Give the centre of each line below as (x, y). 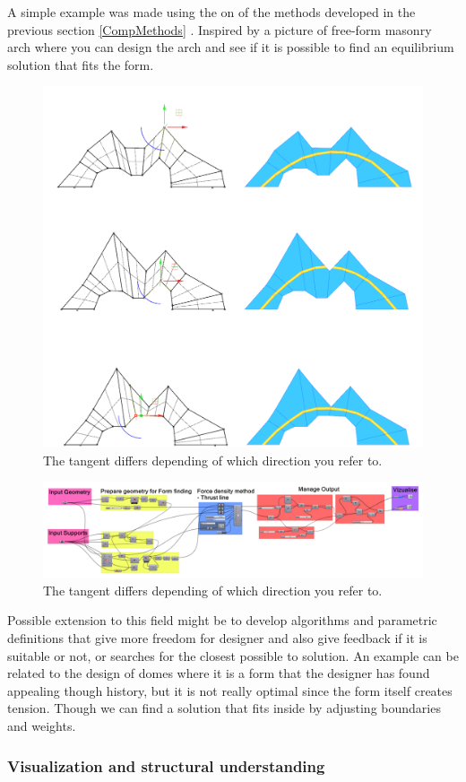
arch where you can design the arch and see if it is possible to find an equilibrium (231, 47)
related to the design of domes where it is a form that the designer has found (219, 673)
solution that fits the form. (81, 64)
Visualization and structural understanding (166, 765)
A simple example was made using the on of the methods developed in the (211, 12)
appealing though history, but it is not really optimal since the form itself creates (230, 690)
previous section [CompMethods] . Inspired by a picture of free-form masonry (220, 29)
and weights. (42, 726)
